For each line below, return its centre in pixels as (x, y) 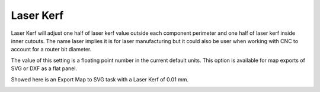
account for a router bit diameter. (51, 50)
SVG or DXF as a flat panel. (44, 68)
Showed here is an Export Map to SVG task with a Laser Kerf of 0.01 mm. (100, 79)
